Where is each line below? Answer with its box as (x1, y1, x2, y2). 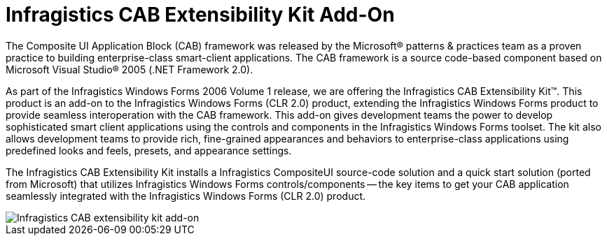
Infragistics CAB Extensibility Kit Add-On (6, 3, 395, 27)
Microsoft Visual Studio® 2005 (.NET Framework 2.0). (6, 63, 253, 75)
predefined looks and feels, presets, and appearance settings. (6, 144, 292, 156)
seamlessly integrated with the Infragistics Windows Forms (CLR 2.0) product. (6, 189, 366, 202)
